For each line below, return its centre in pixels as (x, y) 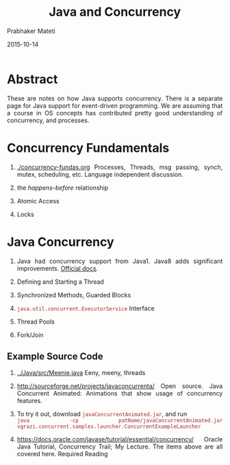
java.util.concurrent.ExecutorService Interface (86, 308)
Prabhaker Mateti (31, 31)
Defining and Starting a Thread (61, 282)
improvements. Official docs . (57, 268)
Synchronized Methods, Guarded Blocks (74, 295)
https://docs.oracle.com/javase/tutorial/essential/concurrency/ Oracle (120, 440)
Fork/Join (30, 334)
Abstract (33, 79)
